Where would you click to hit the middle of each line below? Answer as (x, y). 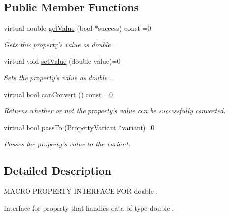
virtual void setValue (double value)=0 (62, 61)
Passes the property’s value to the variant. (67, 144)
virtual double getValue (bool (48, 28)
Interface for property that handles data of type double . (89, 207)
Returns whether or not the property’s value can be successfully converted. (115, 111)
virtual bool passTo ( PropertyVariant (60, 127)
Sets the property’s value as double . (58, 77)
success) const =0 (125, 28)
